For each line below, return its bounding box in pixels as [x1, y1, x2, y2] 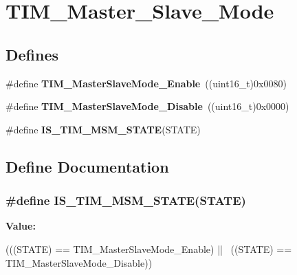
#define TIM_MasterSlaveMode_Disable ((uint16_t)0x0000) [5, 99, 289, 113]
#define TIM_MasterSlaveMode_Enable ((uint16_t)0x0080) [5, 76, 287, 90]
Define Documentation [5, 155, 169, 177]
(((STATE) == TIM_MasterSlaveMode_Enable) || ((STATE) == [5, 241, 292, 256]
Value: [5, 219, 36, 233]
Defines [5, 43, 59, 65]
